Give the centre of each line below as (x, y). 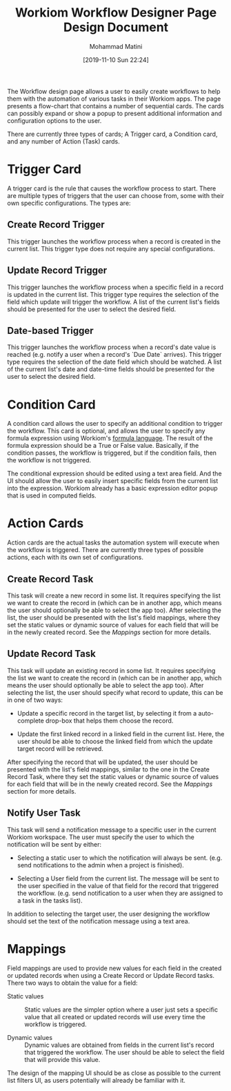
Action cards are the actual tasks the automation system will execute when (113, 542)
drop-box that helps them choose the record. (110, 720)
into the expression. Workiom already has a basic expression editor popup (113, 489)
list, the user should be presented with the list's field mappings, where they (114, 618)
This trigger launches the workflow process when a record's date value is (112, 347)
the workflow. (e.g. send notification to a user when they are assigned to (120, 893)
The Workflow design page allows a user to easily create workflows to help (114, 91)
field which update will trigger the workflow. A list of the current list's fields (114, 302)
